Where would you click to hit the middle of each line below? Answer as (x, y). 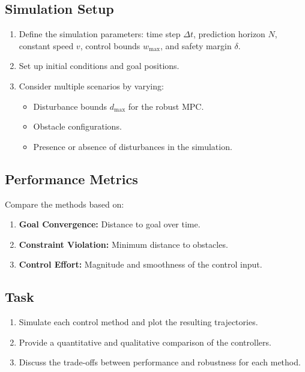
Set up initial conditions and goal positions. (99, 66)
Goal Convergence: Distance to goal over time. (110, 224)
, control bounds (110, 45)
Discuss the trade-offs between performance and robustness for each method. (160, 362)
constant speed (46, 45)
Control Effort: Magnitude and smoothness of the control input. (140, 264)
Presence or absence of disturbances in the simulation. (133, 146)
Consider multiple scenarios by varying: (91, 85)
